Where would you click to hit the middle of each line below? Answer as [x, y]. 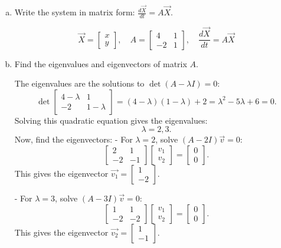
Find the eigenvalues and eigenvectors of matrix [101, 63]
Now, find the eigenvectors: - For [73, 139]
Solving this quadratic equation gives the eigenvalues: [111, 120]
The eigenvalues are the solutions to [79, 83]
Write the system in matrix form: [75, 12]
